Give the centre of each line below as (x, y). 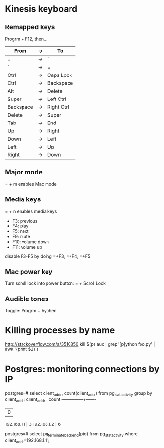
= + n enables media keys (31, 211)
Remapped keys (30, 27)
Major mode (24, 172)
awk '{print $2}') (22, 349)
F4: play (20, 226)
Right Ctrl (58, 107)
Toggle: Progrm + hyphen (31, 311)
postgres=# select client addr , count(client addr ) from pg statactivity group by (79, 394)
